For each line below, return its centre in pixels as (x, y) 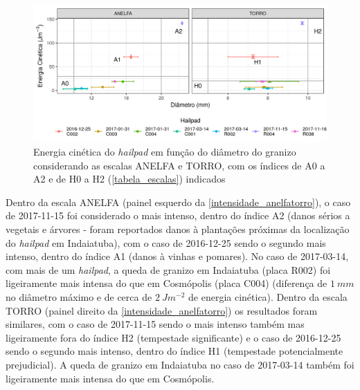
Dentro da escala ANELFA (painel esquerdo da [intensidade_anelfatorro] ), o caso (178, 202)
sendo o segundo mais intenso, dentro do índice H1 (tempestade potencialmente (174, 351)
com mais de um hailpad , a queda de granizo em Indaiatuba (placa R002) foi (168, 269)
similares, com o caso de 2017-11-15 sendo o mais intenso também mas (155, 324)
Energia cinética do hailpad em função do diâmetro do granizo (165, 152)
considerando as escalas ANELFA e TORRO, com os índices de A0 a (179, 165)
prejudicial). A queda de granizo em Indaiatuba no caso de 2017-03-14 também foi (180, 364)
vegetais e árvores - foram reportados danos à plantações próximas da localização (178, 229)
